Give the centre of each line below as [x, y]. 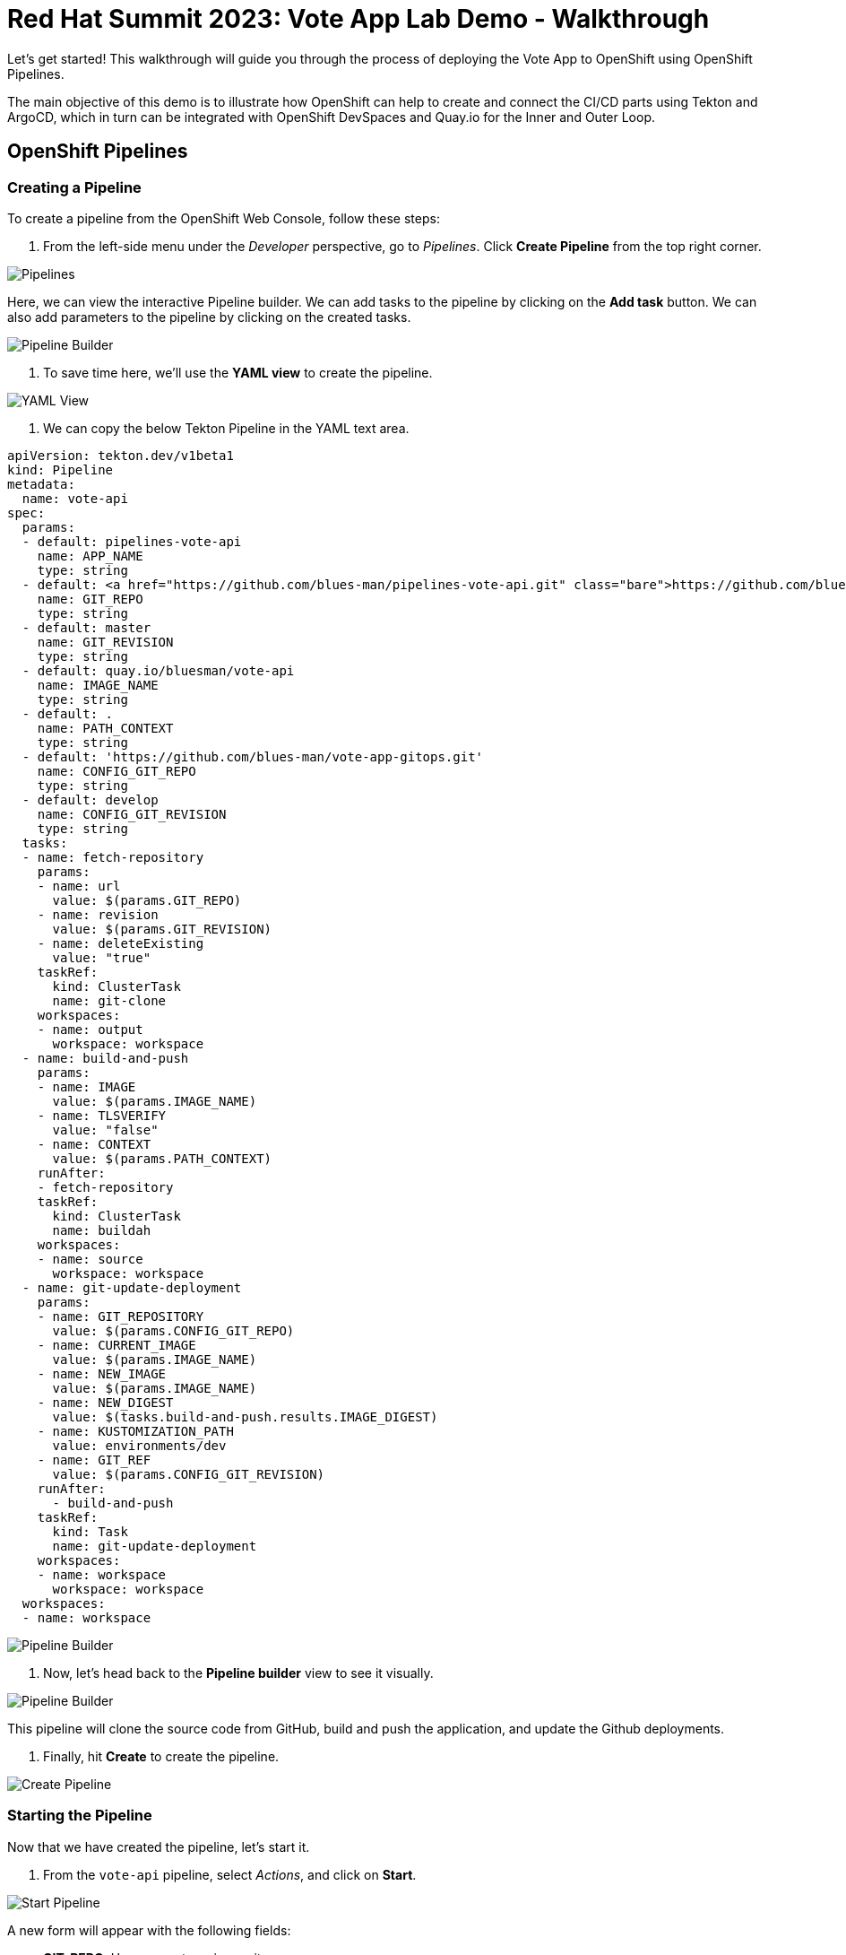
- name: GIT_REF [94, 1460]
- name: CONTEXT [94, 1144]
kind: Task [90, 1531]
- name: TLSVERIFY [102, 1115]
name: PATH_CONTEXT [105, 728]
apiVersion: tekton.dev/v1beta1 [121, 455]
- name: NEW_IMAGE [102, 1373]
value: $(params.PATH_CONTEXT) [162, 1158]
